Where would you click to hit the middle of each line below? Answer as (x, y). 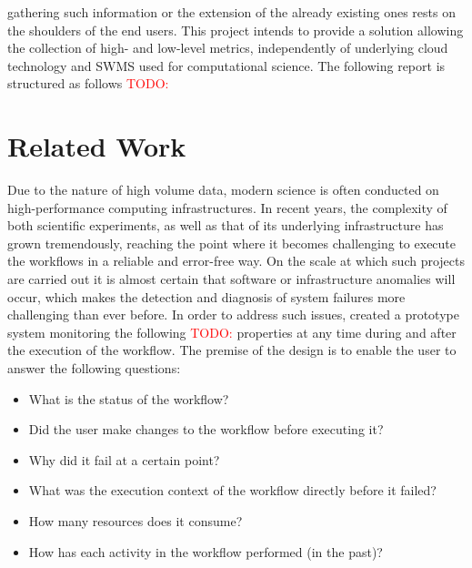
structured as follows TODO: (88, 83)
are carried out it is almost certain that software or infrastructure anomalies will (231, 279)
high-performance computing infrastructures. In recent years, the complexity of (227, 207)
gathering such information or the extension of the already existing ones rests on (231, 12)
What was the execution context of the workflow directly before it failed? (232, 490)
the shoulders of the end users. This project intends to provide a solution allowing (236, 30)
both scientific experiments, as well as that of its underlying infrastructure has (226, 225)
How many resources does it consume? (136, 521)
